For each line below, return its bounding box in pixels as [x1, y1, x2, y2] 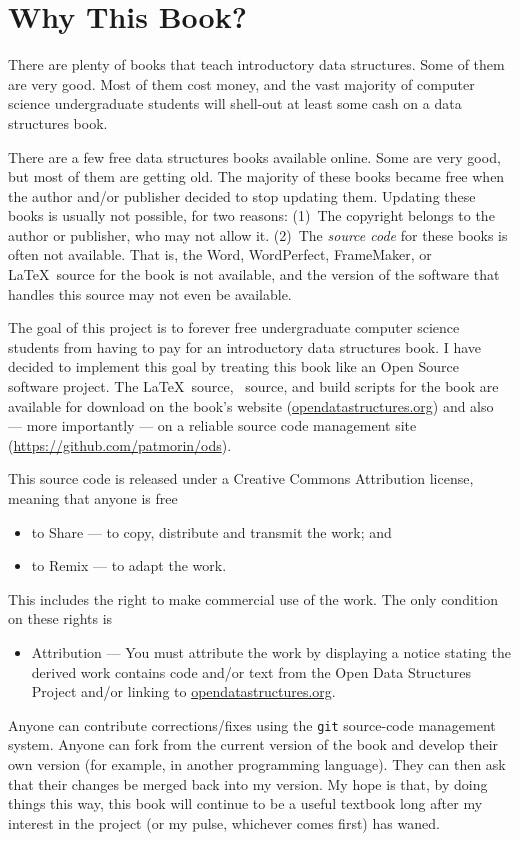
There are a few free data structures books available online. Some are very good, [8, 146, 501, 167]
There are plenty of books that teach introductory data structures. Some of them [8, 54, 505, 75]
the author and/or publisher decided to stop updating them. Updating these [8, 185, 476, 206]
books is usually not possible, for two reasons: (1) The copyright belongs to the [8, 205, 495, 226]
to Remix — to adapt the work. [31, 555, 227, 576]
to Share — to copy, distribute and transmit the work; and [31, 521, 392, 542]
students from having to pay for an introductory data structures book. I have [8, 336, 482, 357]
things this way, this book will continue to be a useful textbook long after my [8, 793, 483, 814]
